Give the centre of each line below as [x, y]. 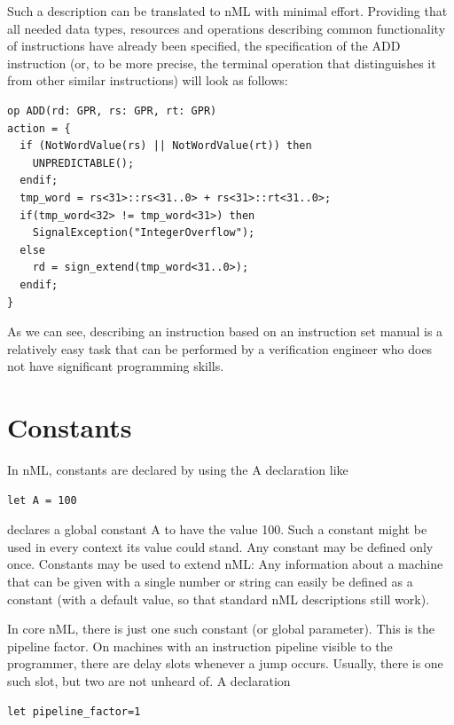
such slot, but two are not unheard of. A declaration [149, 680]
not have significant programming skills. [116, 366]
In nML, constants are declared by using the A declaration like [178, 469]
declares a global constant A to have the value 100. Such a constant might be [217, 529]
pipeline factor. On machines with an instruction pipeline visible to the [200, 646]
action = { [39, 128]
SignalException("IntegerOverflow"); [144, 233]
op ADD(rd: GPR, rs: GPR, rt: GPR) [112, 110]
